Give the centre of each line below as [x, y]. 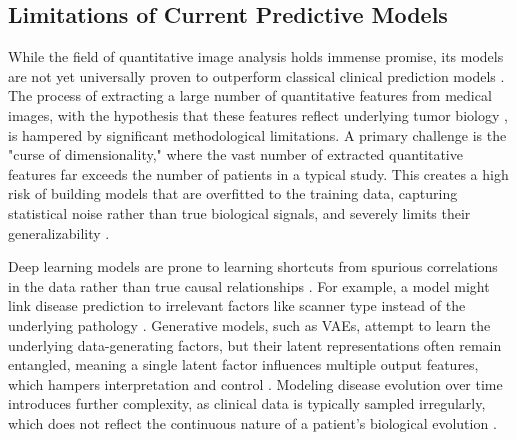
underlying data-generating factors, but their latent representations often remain [255, 344]
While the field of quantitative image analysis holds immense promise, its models [256, 56]
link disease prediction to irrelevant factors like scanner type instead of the [237, 305]
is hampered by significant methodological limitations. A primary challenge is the [257, 134]
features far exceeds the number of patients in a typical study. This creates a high [258, 173]
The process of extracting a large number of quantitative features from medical [250, 95]
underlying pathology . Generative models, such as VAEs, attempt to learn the [249, 324]
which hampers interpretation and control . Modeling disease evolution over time [255, 383]
